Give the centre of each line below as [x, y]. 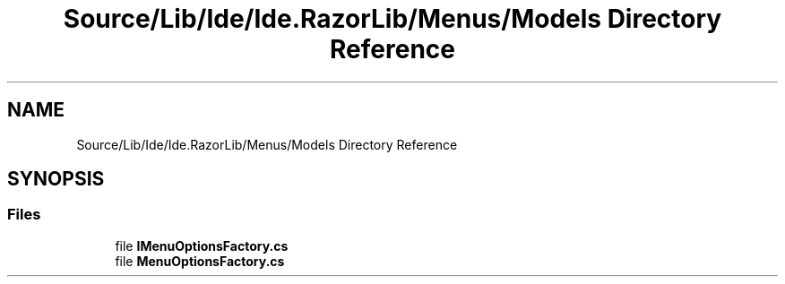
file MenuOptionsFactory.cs [200, 261]
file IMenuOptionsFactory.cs [202, 245]
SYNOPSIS [56, 179]
